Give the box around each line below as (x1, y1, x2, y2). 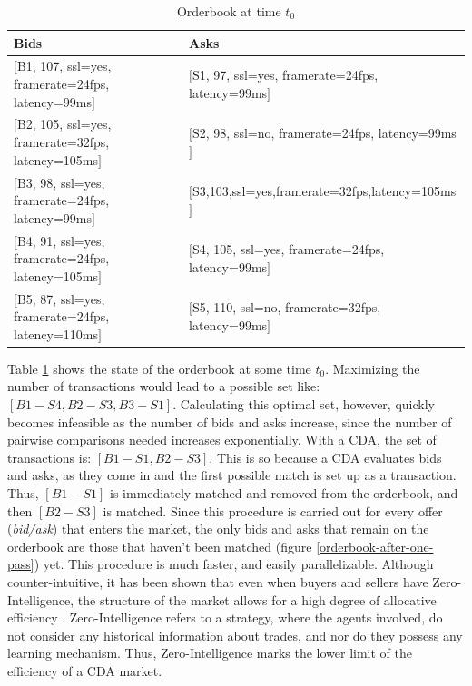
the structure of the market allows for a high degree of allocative (77, 590, 437, 609)
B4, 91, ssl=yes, (16, 230, 105, 250)
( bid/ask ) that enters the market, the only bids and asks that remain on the (7, 519, 429, 538)
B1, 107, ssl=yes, (16, 56, 112, 75)
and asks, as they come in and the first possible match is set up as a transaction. (7, 465, 457, 485)
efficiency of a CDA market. (7, 661, 162, 680)
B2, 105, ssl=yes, (16, 114, 112, 133)
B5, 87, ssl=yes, (16, 289, 105, 308)
